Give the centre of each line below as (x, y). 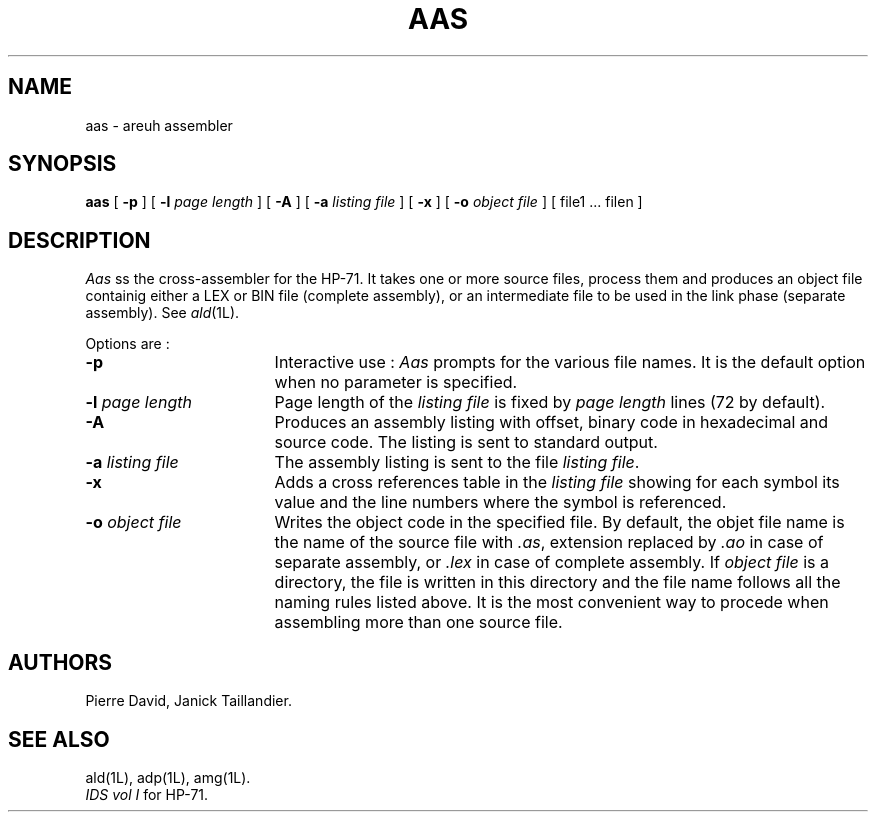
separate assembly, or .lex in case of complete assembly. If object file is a (552, 562)
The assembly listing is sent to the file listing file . (457, 462)
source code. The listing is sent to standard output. (466, 442)
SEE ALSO (59, 739)
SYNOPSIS (62, 164)
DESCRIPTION (79, 240)
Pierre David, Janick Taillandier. (188, 701)
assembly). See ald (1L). (162, 313)
